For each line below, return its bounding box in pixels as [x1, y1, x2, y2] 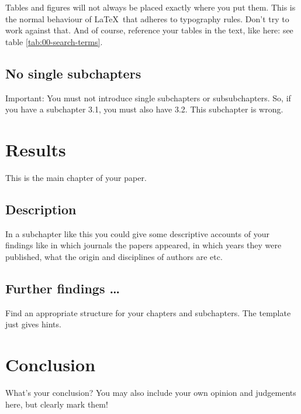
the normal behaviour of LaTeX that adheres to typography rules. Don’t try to [5, 12, 289, 25]
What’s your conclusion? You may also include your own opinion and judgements [5, 386, 296, 398]
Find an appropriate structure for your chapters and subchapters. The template [5, 306, 291, 319]
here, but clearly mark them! [5, 398, 108, 410]
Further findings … [5, 279, 120, 297]
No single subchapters [5, 64, 141, 82]
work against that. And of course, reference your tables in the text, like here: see [5, 24, 293, 36]
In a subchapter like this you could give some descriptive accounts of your [5, 227, 269, 239]
